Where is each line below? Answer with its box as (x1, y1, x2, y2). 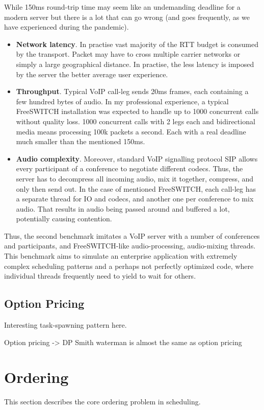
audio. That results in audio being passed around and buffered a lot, (16, 203, 230, 214)
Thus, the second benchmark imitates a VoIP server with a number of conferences (4, 230, 260, 241)
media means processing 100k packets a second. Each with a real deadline (16, 126, 246, 136)
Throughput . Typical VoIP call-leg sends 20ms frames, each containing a (16, 86, 249, 97)
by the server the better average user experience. (16, 69, 168, 79)
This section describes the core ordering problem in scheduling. (4, 396, 201, 407)
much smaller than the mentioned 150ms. (16, 136, 145, 147)
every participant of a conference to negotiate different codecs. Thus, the (16, 163, 243, 174)
